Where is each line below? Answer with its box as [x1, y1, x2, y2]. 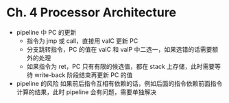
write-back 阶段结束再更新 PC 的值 [34, 70, 133, 79]
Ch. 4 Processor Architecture [6, 5, 176, 20]
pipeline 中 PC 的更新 [16, 28, 77, 36]
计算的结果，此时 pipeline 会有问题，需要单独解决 [16, 87, 157, 96]
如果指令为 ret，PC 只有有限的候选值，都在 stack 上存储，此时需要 [26, 62, 215, 70]
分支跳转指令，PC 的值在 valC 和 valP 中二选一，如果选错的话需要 [26, 45, 213, 53]
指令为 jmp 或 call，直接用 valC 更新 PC [26, 36, 138, 45]
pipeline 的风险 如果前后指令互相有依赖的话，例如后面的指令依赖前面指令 [16, 79, 223, 87]
